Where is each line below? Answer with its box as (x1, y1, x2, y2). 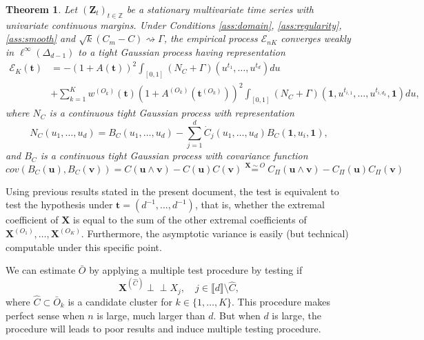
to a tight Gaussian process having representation (78, 44, 285, 59)
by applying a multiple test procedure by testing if (89, 263, 303, 277)
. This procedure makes (232, 294, 330, 309)
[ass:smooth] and (6, 31, 76, 46)
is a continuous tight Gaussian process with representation (49, 106, 294, 120)
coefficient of (6, 212, 59, 227)
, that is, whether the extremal (194, 197, 325, 212)
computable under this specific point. (6, 239, 162, 254)
